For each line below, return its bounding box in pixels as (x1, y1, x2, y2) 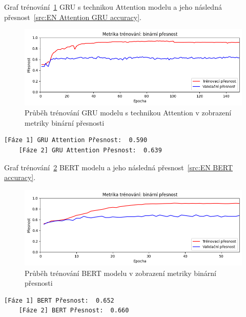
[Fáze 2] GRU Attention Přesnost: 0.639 (18, 146, 162, 154)
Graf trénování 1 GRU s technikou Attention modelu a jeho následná (4, 2, 222, 12)
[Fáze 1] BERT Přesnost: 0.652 (4, 296, 114, 304)
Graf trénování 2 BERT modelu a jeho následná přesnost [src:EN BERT (4, 162, 233, 172)
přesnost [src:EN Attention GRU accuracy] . (4, 11, 142, 22)
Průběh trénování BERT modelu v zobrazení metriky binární (25, 267, 216, 278)
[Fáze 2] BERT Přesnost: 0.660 (18, 307, 129, 314)
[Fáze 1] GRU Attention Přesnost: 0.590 (4, 136, 148, 144)
